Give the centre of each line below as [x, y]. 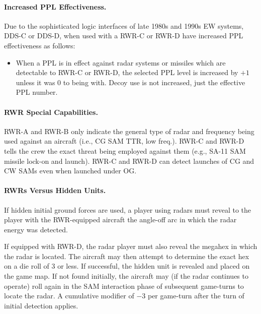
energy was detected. [36, 229]
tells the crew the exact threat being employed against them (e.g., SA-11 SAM [125, 150]
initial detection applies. [41, 305]
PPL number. [37, 92]
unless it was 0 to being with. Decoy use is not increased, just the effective [130, 82]
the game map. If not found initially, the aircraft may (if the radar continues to [126, 276]
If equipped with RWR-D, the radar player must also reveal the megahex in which [131, 246]
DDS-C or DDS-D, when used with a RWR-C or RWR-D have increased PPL [124, 36]
